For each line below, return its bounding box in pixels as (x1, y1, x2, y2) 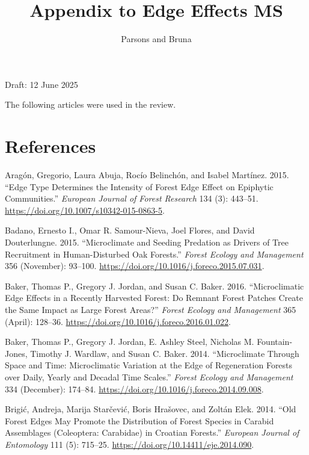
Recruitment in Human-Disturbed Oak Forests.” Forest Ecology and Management (5, 247, 304, 260)
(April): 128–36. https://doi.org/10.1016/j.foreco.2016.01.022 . (5, 315, 231, 327)
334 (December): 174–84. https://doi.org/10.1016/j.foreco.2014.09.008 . (5, 382, 264, 395)
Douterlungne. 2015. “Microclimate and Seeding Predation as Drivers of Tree (5, 236, 289, 248)
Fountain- (257, 335, 293, 348)
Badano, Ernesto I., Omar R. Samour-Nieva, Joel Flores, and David (5, 224, 255, 237)
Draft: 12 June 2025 (5, 78, 78, 90)
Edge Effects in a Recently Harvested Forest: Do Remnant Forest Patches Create (5, 291, 303, 304)
